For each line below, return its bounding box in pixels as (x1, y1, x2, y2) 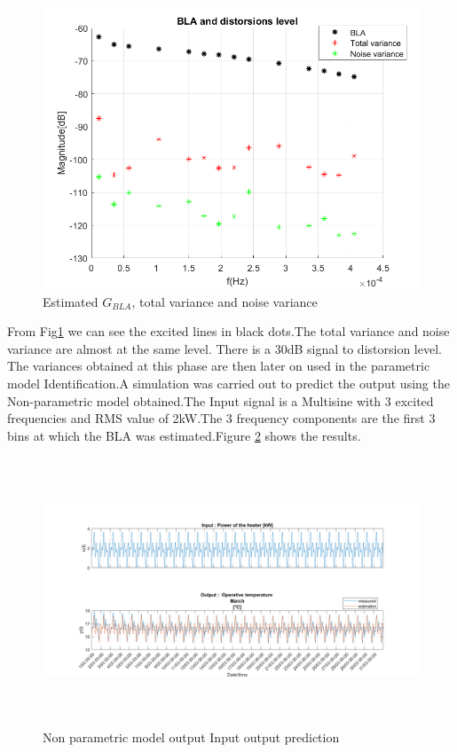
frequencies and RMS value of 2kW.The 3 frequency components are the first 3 (7, 409, 436, 427)
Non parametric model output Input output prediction (43, 728, 340, 747)
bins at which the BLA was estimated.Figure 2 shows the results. (7, 426, 361, 444)
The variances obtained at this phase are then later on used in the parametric (7, 356, 430, 375)
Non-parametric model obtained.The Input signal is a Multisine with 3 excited (7, 391, 434, 410)
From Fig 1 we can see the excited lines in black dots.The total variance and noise (7, 322, 450, 341)
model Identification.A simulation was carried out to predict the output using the (7, 373, 450, 392)
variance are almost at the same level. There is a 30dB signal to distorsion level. (7, 339, 442, 357)
